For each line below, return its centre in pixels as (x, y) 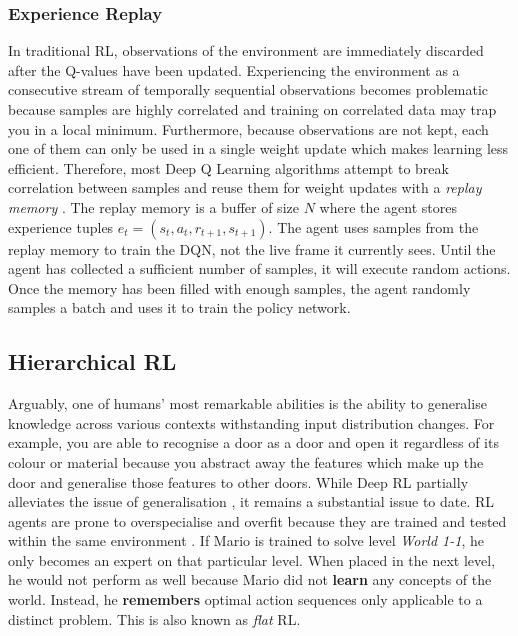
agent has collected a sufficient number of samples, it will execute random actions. (259, 268)
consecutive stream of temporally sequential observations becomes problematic (248, 89)
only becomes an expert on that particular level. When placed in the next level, (252, 559)
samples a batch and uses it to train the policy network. (179, 307)
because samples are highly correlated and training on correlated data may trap (252, 109)
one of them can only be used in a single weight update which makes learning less (258, 148)
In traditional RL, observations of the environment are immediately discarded (246, 50)
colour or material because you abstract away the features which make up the (246, 461)
